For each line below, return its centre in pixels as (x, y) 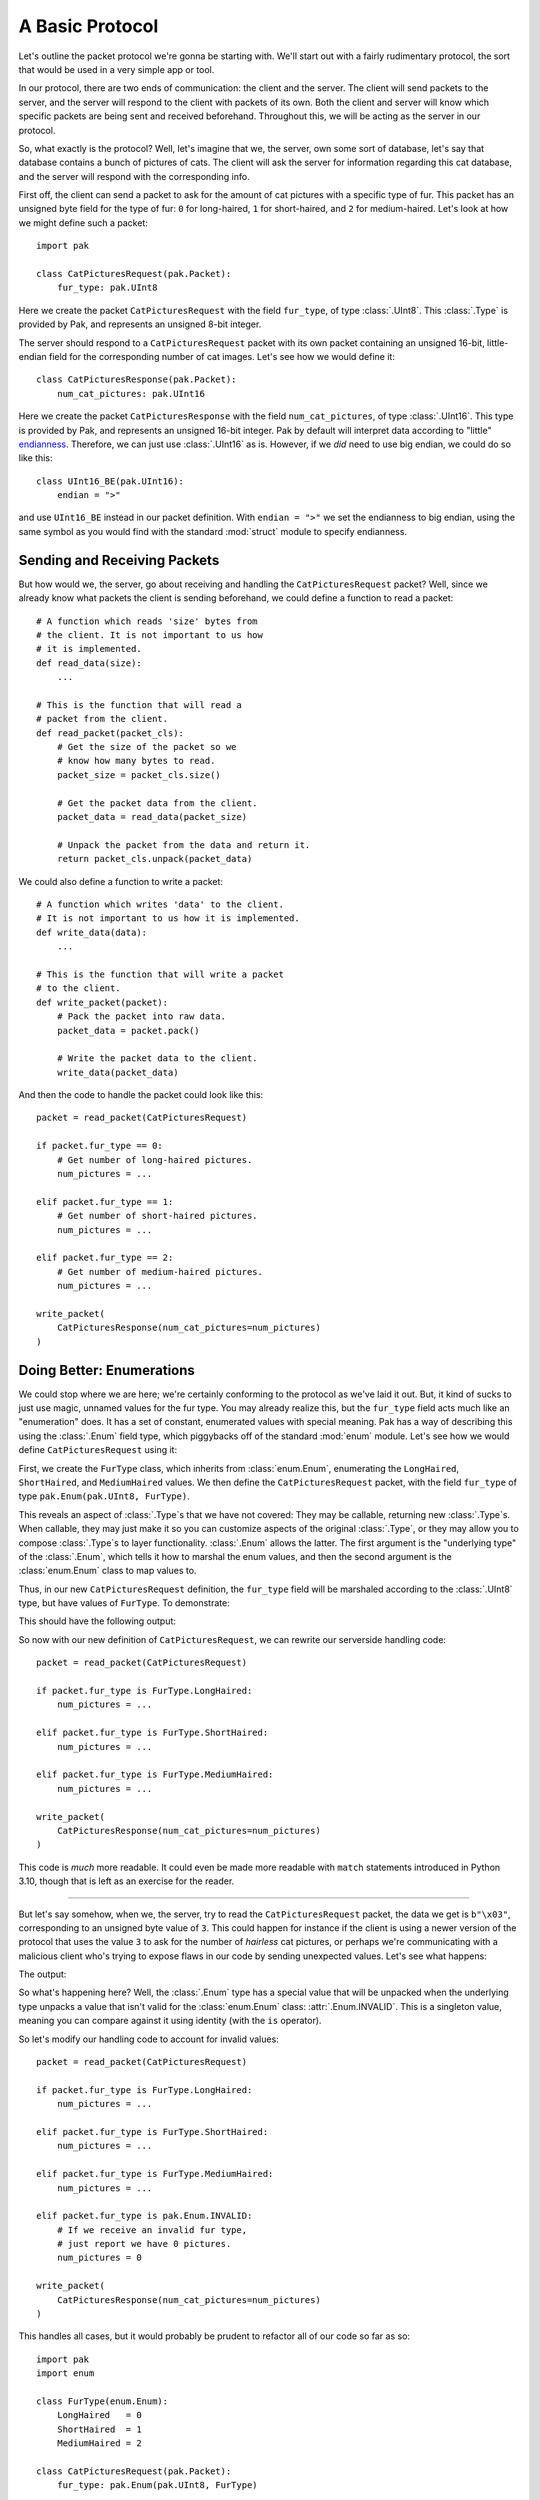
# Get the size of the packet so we (146, 747)
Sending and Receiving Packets (119, 560)
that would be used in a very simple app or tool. (116, 69)
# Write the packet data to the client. (157, 1058)
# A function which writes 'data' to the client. (160, 904)
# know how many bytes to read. (136, 761)
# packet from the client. (102, 719)
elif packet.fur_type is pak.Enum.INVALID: (144, 2216)
